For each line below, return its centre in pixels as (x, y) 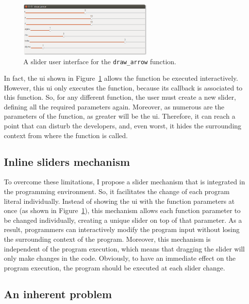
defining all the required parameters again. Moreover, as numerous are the (114, 106)
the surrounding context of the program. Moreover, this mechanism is (107, 239)
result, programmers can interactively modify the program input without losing (122, 229)
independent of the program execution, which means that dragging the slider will (124, 248)
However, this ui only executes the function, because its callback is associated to (123, 87)
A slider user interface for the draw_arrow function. (100, 62)
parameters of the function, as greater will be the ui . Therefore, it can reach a (120, 116)
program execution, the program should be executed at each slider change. (115, 267)
